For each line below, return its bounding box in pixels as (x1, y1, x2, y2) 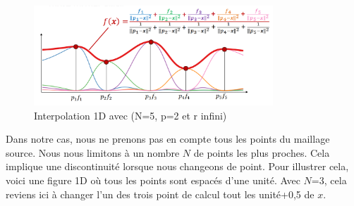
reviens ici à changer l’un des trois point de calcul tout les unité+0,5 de (6, 186, 315, 201)
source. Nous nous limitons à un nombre (6, 145, 180, 160)
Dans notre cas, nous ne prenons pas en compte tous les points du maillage (6, 131, 330, 146)
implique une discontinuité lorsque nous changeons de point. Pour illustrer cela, (6, 159, 349, 174)
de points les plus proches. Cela (193, 145, 330, 160)
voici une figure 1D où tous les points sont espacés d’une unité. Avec (6, 173, 300, 188)
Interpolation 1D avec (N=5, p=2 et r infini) (34, 108, 227, 122)
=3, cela (311, 173, 347, 188)
